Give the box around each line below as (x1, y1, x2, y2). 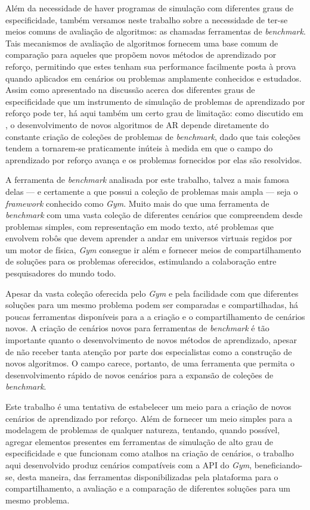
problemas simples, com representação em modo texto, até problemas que (5, 220, 274, 232)
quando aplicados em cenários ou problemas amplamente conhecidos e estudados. (5, 71, 302, 84)
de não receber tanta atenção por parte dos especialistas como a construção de (5, 345, 292, 357)
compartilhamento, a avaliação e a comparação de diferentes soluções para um (5, 482, 290, 495)
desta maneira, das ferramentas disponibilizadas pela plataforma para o (17, 470, 278, 483)
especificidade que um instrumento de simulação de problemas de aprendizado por (5, 95, 305, 107)
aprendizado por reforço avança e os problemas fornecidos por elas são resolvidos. (5, 153, 302, 166)
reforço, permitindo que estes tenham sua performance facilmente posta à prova (5, 60, 296, 72)
